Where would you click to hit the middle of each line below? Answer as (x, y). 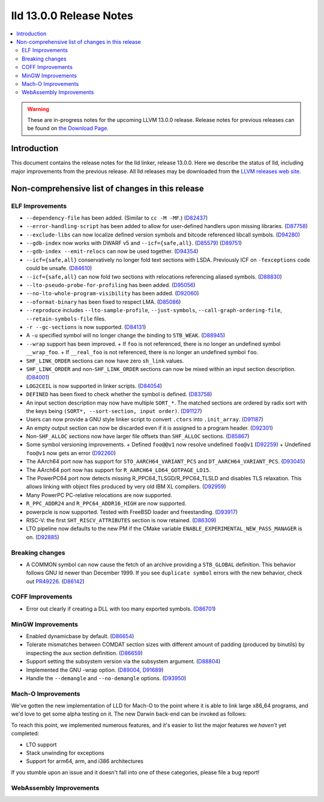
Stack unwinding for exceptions (65, 753)
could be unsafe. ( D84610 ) (59, 268)
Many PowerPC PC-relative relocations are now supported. (99, 495)
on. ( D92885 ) (43, 537)
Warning (38, 109)
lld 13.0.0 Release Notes (72, 16)
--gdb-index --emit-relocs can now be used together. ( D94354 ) (112, 252)
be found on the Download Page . (68, 128)
